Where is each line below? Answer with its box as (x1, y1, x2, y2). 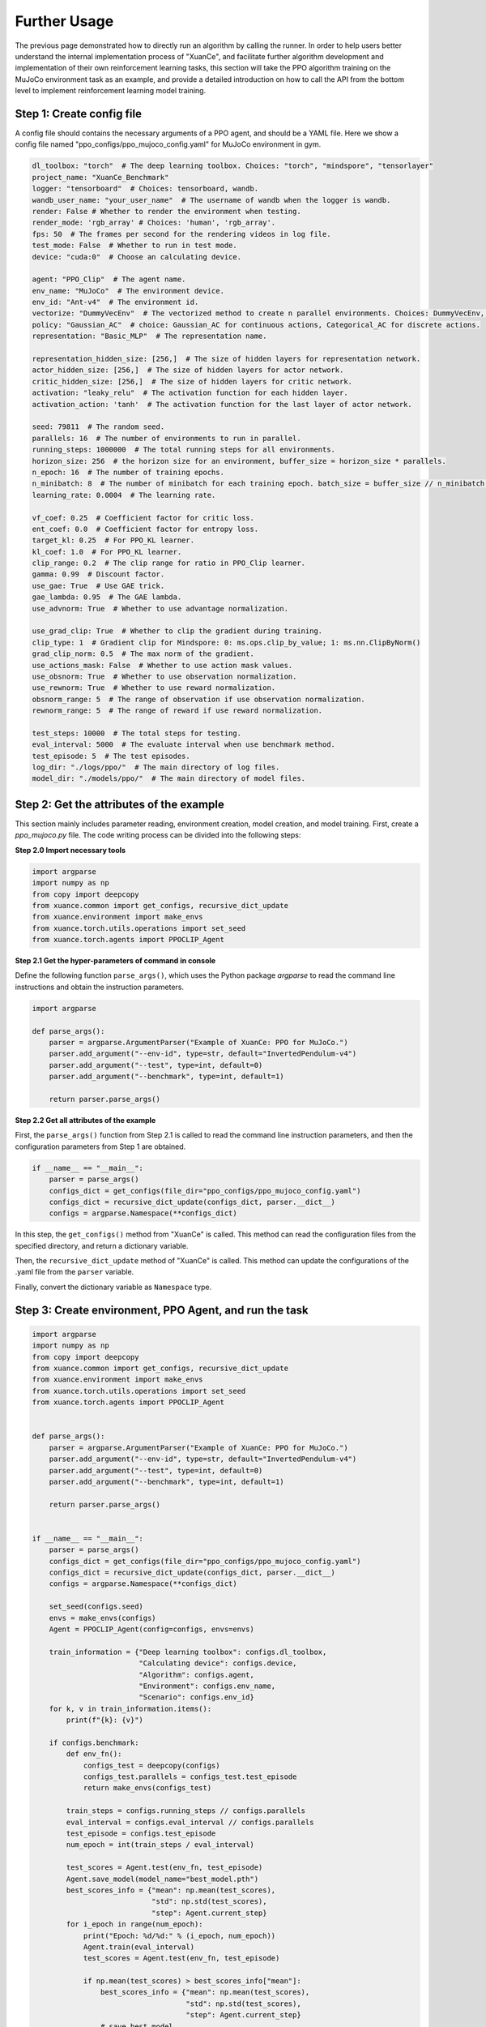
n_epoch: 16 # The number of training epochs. (32, 467, 224, 477)
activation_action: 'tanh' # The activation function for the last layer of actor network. (32, 400, 412, 409)
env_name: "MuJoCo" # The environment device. (32, 286, 224, 295)
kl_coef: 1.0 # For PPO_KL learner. (32, 547, 182, 556)
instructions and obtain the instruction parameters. (15, 982, 184, 992)
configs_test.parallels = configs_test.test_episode (83, 1772, 297, 1781)
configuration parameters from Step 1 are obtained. (15, 1142, 186, 1151)
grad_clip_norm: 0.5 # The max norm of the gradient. (32, 649, 254, 658)
